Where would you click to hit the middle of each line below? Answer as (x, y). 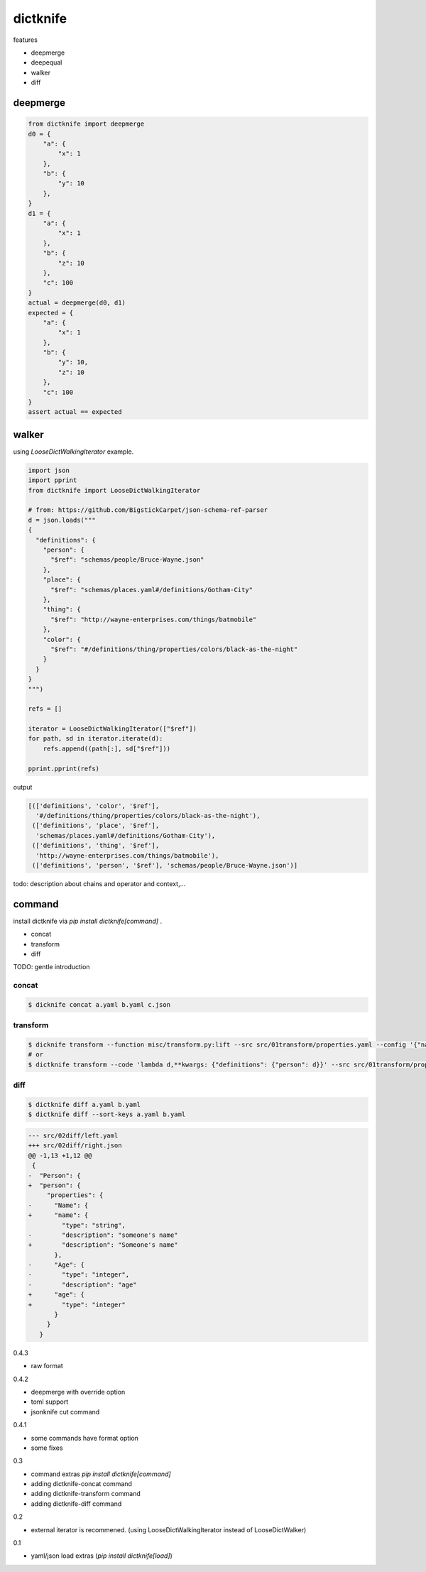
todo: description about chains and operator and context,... (99, 883)
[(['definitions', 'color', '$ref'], (94, 806)
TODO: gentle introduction (51, 967)
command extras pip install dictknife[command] (101, 1474)
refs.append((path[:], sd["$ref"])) (106, 748)
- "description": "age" (83, 1284)
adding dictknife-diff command (76, 1503)
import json (49, 470)
